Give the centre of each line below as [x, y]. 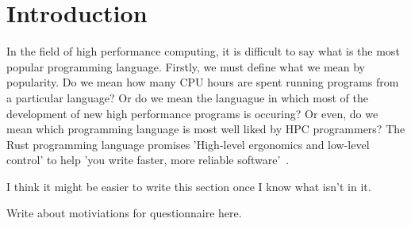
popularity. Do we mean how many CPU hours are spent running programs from [203, 82]
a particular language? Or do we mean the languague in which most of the [187, 97]
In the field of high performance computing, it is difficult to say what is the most [203, 51]
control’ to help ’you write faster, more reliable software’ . [148, 160]
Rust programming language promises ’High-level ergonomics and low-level [188, 144]
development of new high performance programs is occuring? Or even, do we [192, 113]
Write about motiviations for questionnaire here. [124, 213]
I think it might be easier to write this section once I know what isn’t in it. [189, 186]
